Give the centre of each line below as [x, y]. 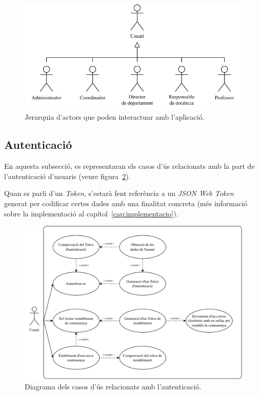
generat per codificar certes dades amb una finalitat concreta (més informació [126, 203]
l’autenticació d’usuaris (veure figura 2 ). [67, 176]
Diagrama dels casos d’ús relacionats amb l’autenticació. [113, 387]
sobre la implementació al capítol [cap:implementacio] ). [91, 213]
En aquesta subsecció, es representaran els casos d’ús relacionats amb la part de [129, 166]
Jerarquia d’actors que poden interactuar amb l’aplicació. [115, 117]
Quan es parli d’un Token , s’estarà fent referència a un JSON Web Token [119, 193]
